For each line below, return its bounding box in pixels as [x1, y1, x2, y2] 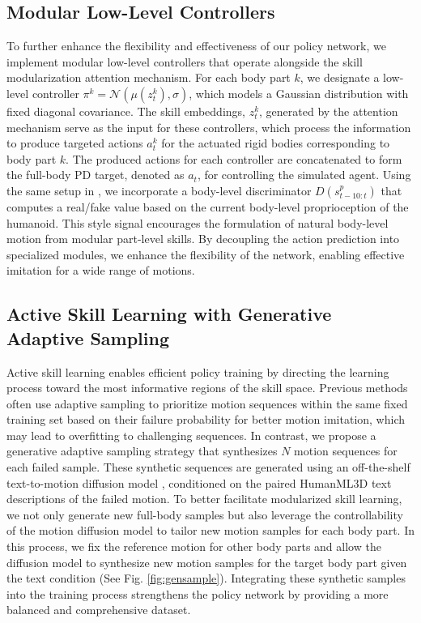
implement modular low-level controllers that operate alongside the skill [6, 53, 363, 70]
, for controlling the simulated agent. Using [197, 166, 411, 183]
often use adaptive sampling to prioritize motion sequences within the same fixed [6, 395, 408, 412]
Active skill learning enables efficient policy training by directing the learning [6, 363, 389, 380]
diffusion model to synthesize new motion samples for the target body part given [6, 553, 407, 570]
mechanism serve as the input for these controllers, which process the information [6, 118, 411, 135]
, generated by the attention [259, 102, 398, 119]
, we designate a [300, 69, 380, 86]
